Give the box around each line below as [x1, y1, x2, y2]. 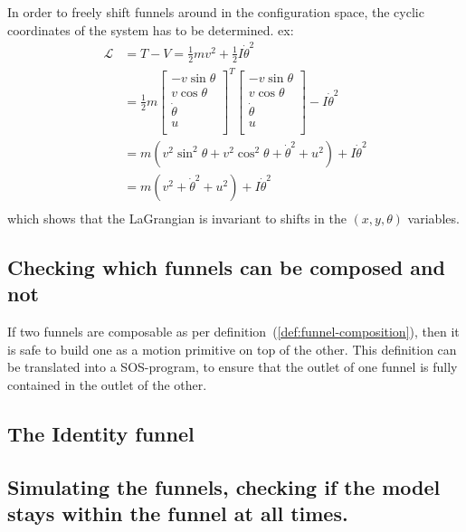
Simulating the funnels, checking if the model [7, 472, 441, 500]
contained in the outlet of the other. [7, 375, 207, 394]
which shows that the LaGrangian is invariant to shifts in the [7, 208, 347, 227]
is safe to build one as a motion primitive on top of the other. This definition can [7, 339, 457, 358]
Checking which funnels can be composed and [7, 252, 445, 280]
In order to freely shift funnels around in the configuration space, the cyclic [7, 3, 424, 21]
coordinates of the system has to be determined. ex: [7, 20, 294, 39]
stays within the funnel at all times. [7, 499, 348, 527]
